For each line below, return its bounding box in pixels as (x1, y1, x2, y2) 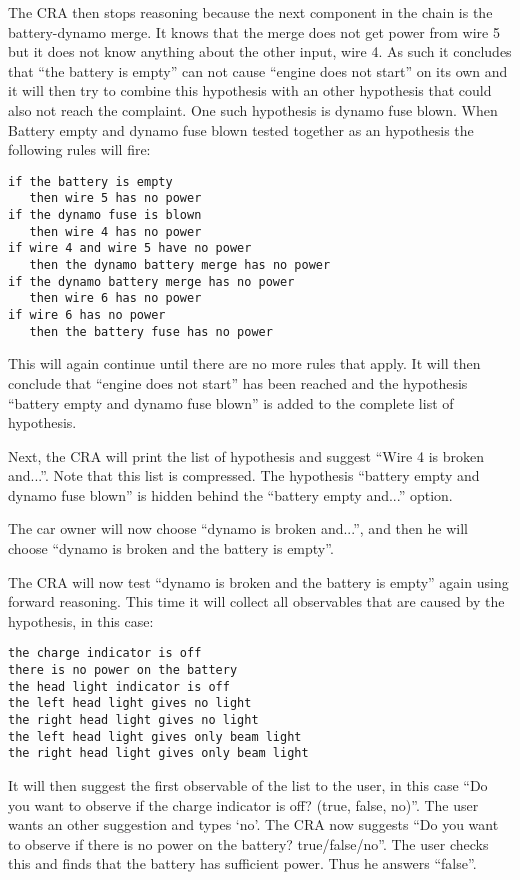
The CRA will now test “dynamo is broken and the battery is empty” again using (8, 571, 509, 592)
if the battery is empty (8, 174, 173, 189)
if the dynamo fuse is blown (8, 208, 202, 223)
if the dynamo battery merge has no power (8, 274, 295, 289)
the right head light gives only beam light (8, 746, 309, 761)
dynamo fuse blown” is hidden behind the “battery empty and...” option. (8, 484, 453, 505)
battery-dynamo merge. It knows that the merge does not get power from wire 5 (8, 21, 500, 42)
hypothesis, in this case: (8, 610, 154, 631)
